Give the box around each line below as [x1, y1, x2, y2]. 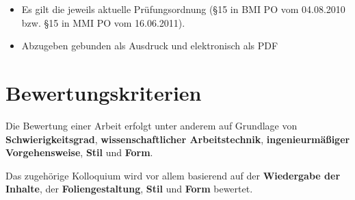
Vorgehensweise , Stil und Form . [5, 145, 153, 160]
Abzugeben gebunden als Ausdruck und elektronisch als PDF [21, 38, 278, 53]
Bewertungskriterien [5, 78, 202, 106]
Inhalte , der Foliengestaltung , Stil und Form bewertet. [5, 182, 253, 196]
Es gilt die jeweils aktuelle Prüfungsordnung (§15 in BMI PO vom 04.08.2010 [21, 2, 345, 16]
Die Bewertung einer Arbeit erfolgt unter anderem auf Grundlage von [5, 118, 298, 132]
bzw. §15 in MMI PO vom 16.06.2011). [21, 15, 185, 29]
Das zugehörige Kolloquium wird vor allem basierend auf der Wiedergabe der [5, 168, 341, 182]
